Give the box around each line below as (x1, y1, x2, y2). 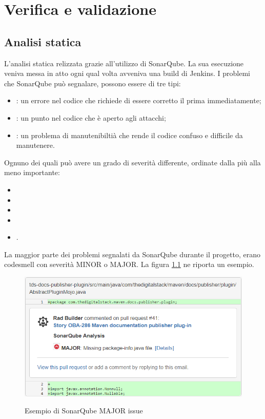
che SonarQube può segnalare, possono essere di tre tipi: (4, 78, 181, 88)
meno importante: (4, 167, 60, 178)
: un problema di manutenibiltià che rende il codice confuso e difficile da (16, 129, 243, 140)
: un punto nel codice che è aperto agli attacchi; (16, 112, 166, 123)
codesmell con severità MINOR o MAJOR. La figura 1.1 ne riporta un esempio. (4, 259, 254, 270)
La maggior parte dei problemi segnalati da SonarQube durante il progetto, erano (4, 249, 260, 259)
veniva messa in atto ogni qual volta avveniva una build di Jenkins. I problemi (4, 68, 250, 79)
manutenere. (16, 140, 55, 150)
